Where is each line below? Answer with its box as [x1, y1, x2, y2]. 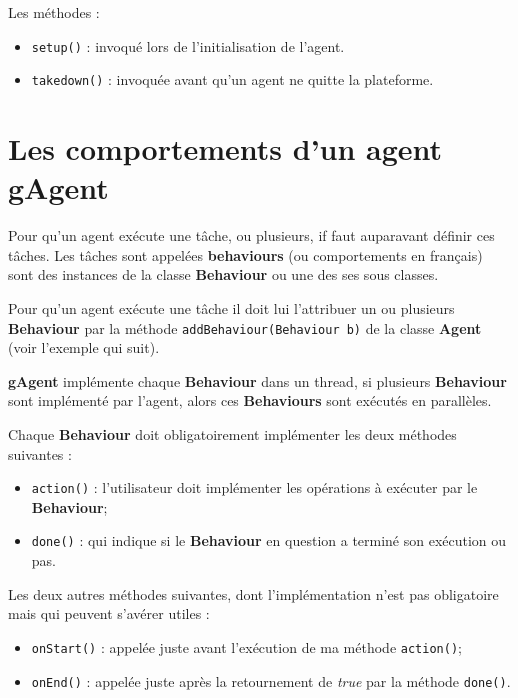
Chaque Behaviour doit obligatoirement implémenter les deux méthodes [8, 424, 457, 445]
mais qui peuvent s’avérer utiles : [8, 603, 210, 624]
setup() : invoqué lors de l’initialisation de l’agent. [31, 35, 345, 56]
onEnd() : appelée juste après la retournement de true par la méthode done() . [31, 670, 511, 691]
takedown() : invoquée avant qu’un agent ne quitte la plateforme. [31, 69, 434, 90]
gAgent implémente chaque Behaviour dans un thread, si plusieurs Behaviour [8, 370, 507, 391]
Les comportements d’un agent [8, 128, 443, 169]
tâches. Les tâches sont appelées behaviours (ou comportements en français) [8, 244, 483, 265]
